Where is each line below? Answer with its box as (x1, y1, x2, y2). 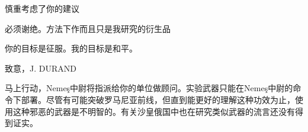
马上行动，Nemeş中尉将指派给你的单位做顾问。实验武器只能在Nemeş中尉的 (5, 82, 293, 94)
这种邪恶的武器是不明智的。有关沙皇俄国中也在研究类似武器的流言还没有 (12, 105, 295, 117)
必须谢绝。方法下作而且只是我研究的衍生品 (5, 22, 171, 34)
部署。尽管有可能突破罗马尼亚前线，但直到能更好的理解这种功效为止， (21, 93, 295, 105)
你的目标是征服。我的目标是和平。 (5, 42, 137, 54)
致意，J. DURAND (5, 62, 76, 74)
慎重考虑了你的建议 (5, 2, 79, 14)
